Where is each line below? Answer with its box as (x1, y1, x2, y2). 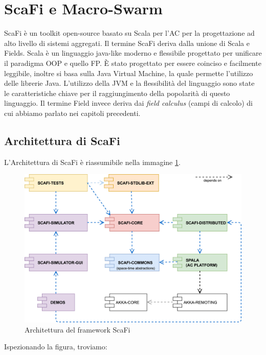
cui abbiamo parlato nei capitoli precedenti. (4, 107, 141, 118)
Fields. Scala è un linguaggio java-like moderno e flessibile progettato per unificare (4, 48, 262, 58)
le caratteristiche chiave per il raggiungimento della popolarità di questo (4, 87, 230, 98)
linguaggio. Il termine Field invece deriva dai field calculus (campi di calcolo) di (4, 98, 253, 108)
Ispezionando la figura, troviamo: (4, 341, 107, 352)
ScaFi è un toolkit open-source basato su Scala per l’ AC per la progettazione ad (4, 28, 255, 38)
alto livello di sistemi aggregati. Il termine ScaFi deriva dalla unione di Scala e (4, 37, 250, 48)
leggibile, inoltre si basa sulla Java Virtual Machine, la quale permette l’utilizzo (4, 67, 253, 78)
